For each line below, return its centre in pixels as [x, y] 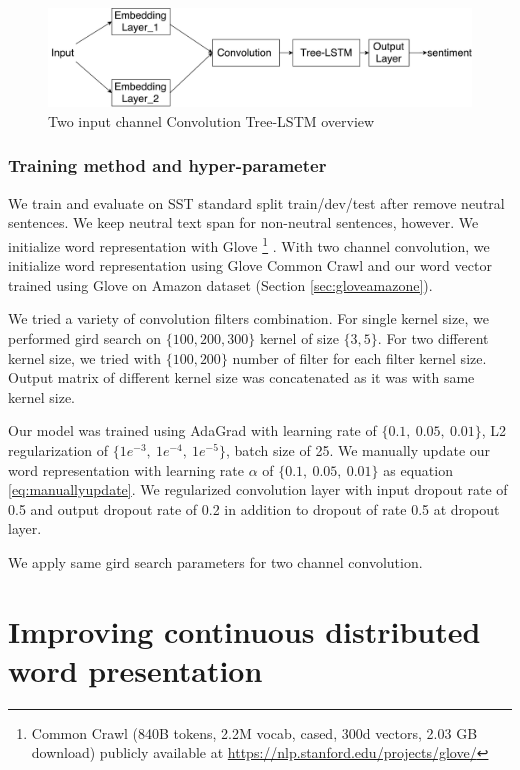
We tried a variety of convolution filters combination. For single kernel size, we [248, 318]
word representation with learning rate [126, 469]
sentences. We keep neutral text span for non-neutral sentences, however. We [243, 222]
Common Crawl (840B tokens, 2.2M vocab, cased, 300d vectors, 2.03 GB [254, 732]
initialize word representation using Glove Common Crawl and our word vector [250, 265]
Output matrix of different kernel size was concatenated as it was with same [241, 377]
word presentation [135, 669]
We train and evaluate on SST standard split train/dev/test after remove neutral [256, 202]
